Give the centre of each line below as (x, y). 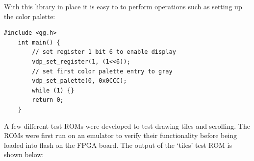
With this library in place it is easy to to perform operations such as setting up (123, 6)
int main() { (39, 42)
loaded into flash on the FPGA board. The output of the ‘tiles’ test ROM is (118, 145)
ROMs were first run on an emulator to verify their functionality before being (121, 135)
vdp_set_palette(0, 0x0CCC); (79, 81)
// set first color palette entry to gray (102, 71)
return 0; (48, 100)
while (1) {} (53, 90)
